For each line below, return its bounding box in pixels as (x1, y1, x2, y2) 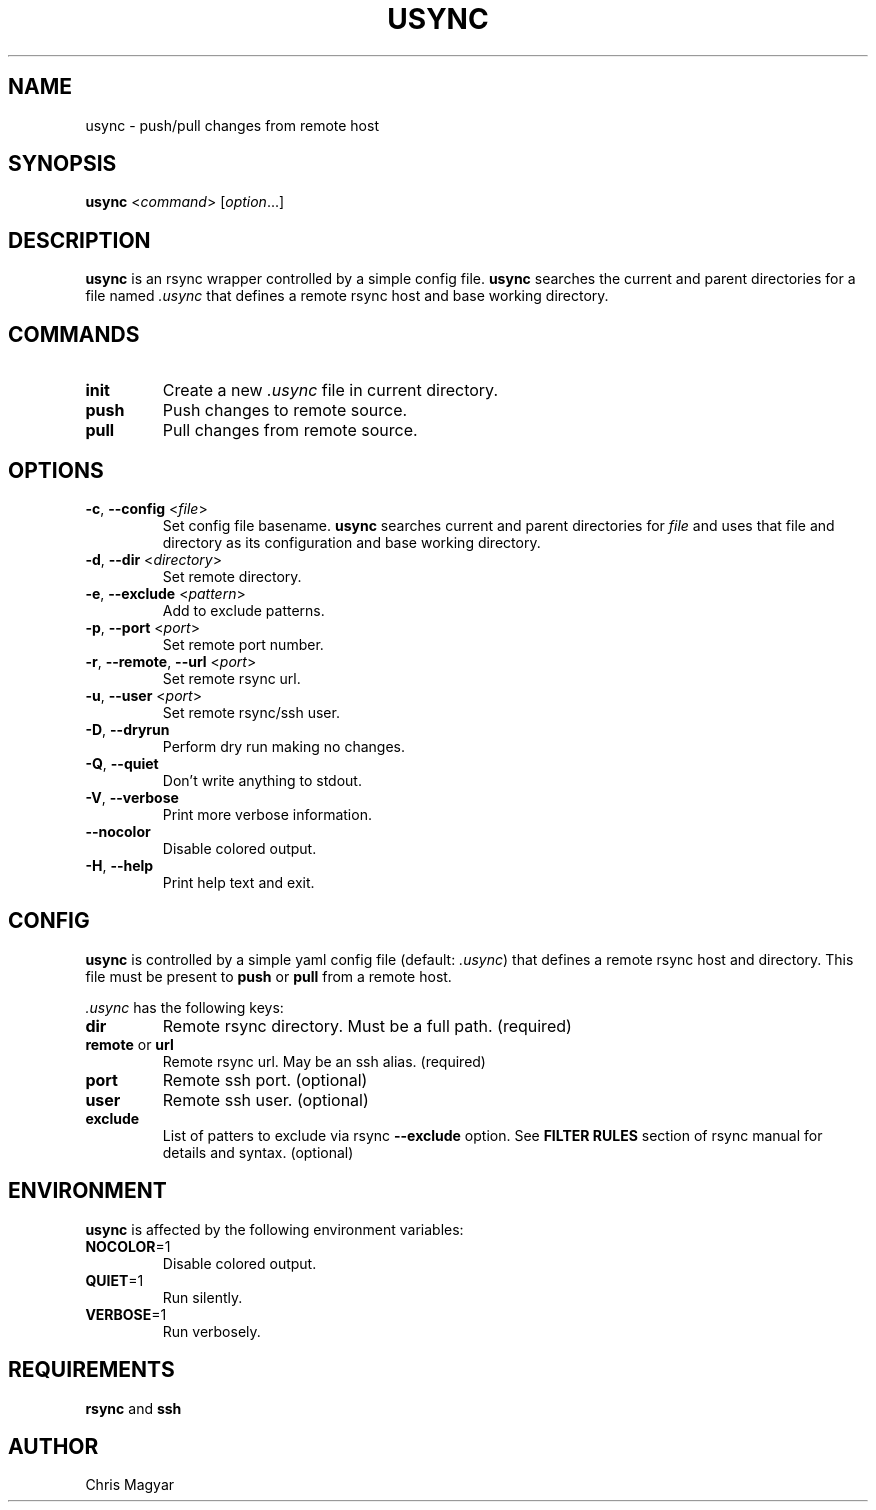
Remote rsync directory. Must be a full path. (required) (162, 1015, 572, 1036)
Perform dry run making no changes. (162, 737, 405, 755)
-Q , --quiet (85, 754, 159, 772)
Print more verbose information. (162, 805, 372, 823)
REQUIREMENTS (8, 1357, 175, 1383)
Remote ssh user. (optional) (162, 1089, 369, 1110)
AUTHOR (8, 1433, 99, 1459)
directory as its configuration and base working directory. (162, 533, 541, 551)
